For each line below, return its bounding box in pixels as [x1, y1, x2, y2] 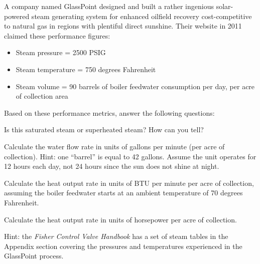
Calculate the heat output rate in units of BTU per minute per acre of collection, [4, 177, 254, 188]
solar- [216, 1, 233, 11]
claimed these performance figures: [4, 30, 110, 41]
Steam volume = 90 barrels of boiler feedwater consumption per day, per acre [16, 81, 255, 91]
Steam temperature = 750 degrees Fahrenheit [16, 64, 156, 74]
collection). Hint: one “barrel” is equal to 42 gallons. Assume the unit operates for [4, 151, 256, 161]
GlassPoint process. [4, 250, 64, 261]
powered [4, 11, 30, 21]
